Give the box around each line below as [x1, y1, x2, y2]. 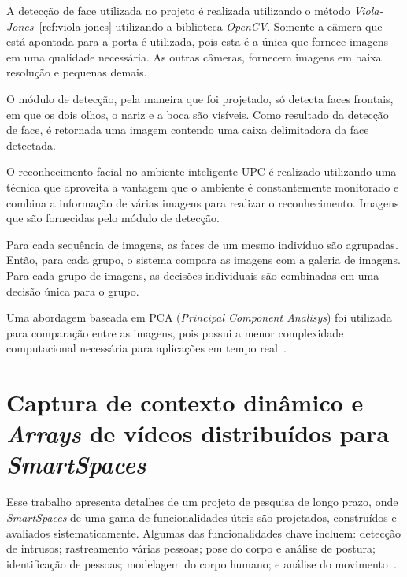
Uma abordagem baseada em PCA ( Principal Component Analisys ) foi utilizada [6, 309, 392, 326]
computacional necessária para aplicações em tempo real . [6, 340, 287, 356]
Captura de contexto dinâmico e [6, 386, 364, 419]
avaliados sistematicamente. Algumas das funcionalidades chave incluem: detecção [6, 524, 401, 541]
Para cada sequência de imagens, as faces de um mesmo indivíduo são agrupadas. [6, 236, 398, 252]
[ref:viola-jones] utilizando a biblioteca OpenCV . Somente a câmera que [39, 17, 383, 34]
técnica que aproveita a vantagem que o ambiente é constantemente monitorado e [6, 178, 399, 195]
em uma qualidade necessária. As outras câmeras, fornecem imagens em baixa [6, 48, 382, 65]
